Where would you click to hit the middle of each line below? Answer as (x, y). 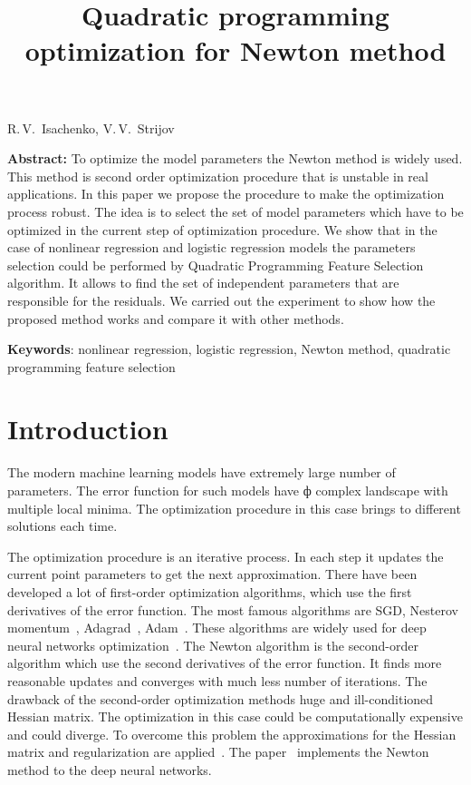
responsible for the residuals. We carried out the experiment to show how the (221, 300)
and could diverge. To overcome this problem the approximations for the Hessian (232, 734)
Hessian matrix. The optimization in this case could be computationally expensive (235, 716)
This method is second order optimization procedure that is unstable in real (218, 176)
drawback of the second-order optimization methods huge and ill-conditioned (221, 698)
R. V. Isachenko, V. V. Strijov (91, 128)
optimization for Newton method (235, 50)
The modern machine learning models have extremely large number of (202, 472)
